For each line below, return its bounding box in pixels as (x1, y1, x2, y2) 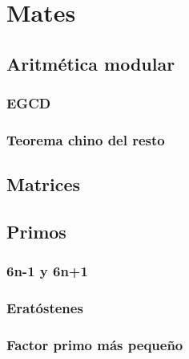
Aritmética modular (6, 51, 175, 75)
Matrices (6, 172, 81, 197)
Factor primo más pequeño (6, 335, 183, 355)
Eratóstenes (6, 298, 83, 318)
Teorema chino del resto (6, 129, 165, 149)
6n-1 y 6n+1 (6, 261, 88, 281)
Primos (6, 219, 66, 244)
